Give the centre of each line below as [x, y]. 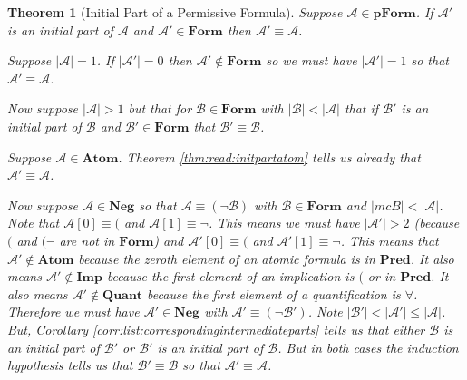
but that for [160, 108]
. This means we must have [284, 223]
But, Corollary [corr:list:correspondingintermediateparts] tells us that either [216, 329]
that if [361, 108]
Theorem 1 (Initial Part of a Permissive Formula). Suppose [175, 12]
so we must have [311, 60]
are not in [87, 240]
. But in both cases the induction [368, 347]
